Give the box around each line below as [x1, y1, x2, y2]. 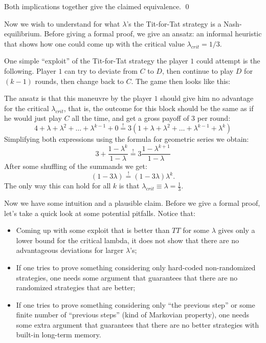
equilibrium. [4, 28, 42, 39]
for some [183, 225, 209, 235]
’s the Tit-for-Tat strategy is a [126, 18, 221, 29]
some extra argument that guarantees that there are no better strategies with [16, 319, 259, 330]
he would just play [4, 113, 62, 123]
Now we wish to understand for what [4, 18, 120, 29]
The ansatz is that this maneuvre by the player [4, 93, 152, 103]
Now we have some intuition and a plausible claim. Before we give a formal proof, [4, 197, 260, 208]
